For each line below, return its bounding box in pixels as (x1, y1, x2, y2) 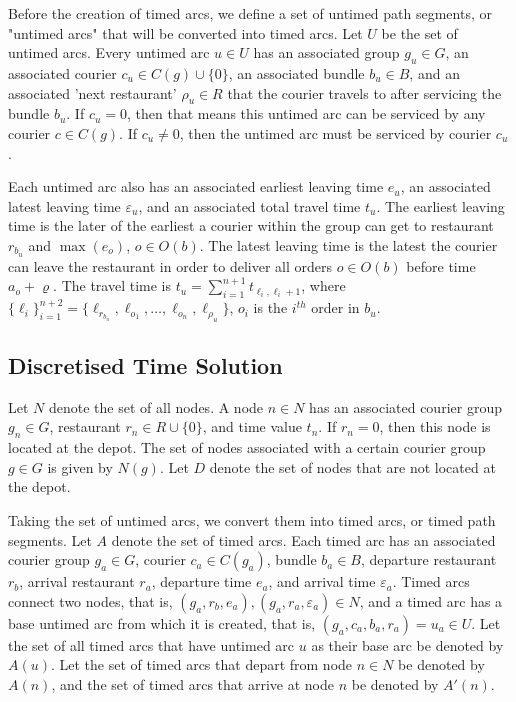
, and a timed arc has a (359, 590, 503, 611)
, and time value (202, 416, 302, 437)
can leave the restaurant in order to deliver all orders (8, 255, 332, 276)
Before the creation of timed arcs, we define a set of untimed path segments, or (8, 3, 492, 23)
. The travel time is (53, 275, 171, 296)
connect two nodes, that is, (8, 590, 173, 611)
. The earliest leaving (376, 195, 505, 216)
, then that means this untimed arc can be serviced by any (126, 103, 486, 124)
